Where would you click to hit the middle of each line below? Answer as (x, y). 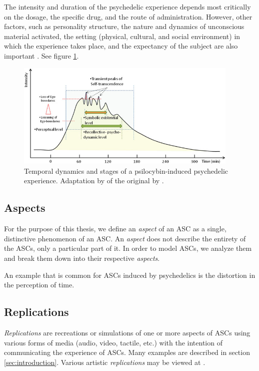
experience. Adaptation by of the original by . (94, 180)
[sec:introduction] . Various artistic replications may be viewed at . (105, 362)
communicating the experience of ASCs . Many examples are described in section (127, 352)
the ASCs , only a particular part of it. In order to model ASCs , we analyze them (128, 248)
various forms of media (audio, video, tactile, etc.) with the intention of (113, 342)
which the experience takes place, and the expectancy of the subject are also (121, 46)
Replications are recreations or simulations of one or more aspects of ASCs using (127, 332)
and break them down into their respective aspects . (82, 258)
